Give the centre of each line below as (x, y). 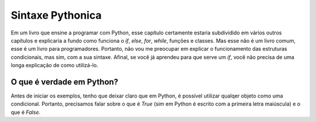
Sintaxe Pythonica (56, 15)
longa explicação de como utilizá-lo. (55, 65)
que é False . (26, 112)
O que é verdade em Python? (65, 82)
